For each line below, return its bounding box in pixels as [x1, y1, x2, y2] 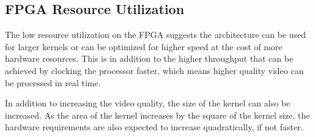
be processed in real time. [5, 76, 101, 89]
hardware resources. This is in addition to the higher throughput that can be [5, 52, 294, 65]
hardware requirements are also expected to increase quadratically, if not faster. [5, 120, 303, 133]
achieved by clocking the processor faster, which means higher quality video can [5, 64, 304, 76]
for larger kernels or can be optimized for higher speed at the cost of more [5, 40, 283, 53]
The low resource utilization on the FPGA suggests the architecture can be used [5, 28, 306, 41]
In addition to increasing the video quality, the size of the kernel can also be [5, 97, 291, 109]
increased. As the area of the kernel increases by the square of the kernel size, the [5, 108, 310, 121]
